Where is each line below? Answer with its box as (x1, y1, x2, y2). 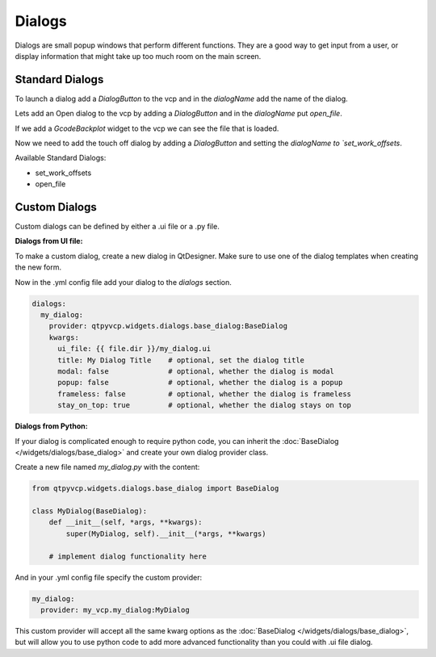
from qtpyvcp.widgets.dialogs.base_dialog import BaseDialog (31, 484, 279, 493)
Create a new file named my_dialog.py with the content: (15, 462, 200, 472)
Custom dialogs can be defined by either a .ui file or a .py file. (15, 222, 220, 232)
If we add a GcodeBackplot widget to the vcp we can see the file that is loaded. (15, 123, 279, 133)
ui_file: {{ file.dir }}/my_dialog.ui (57, 344, 212, 354)
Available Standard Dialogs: (15, 153, 107, 163)
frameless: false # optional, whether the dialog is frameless (57, 389, 351, 399)
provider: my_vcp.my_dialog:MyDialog (40, 605, 190, 614)
